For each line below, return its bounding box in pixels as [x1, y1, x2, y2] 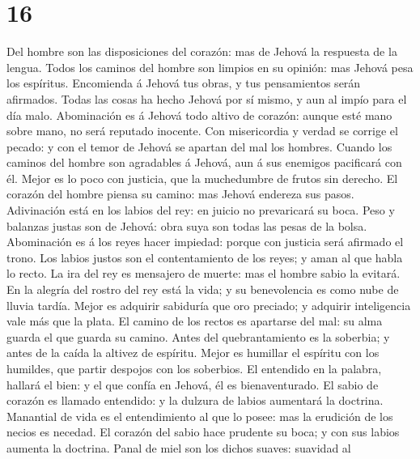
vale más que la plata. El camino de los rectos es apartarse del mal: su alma [6, 312, 383, 329]
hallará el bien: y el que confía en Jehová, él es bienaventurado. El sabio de [6, 376, 379, 393]
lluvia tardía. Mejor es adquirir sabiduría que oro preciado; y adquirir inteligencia [6, 296, 411, 313]
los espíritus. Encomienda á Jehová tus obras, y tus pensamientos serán [6, 74, 361, 91]
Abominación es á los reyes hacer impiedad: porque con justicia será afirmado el [6, 233, 404, 250]
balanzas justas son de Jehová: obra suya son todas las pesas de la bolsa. [6, 217, 367, 234]
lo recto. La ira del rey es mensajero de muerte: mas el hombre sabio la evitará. [6, 265, 401, 282]
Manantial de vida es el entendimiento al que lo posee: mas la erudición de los [6, 407, 393, 424]
